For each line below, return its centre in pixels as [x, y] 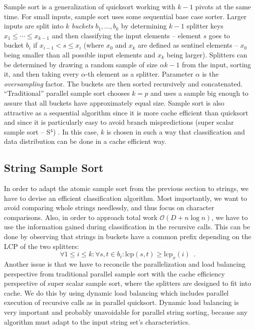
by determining [144, 26]
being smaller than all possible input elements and [80, 54]
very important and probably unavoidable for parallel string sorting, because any [126, 312]
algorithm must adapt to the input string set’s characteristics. [97, 321]
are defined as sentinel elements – [188, 45]
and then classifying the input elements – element [126, 35]
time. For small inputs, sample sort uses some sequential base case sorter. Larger [125, 16]
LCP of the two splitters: [42, 246]
